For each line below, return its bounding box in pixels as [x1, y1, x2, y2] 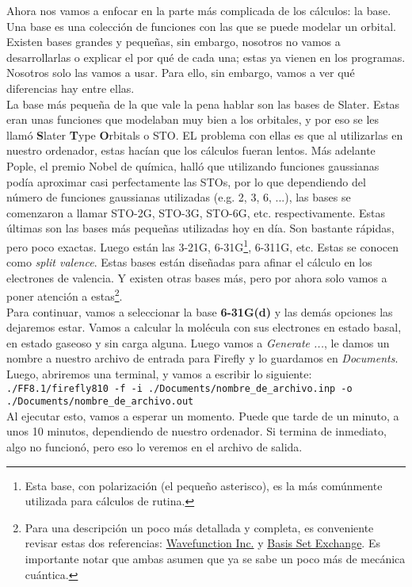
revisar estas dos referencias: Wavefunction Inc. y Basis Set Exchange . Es [25, 535, 380, 551]
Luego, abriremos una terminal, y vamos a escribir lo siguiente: [6, 365, 312, 382]
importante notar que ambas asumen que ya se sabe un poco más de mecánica [25, 551, 406, 567]
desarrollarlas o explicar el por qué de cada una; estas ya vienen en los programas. [6, 48, 406, 65]
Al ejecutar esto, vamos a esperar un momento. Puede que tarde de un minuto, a [6, 407, 399, 424]
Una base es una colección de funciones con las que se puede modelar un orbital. [6, 17, 396, 34]
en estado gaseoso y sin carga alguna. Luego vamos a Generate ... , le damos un [6, 334, 390, 351]
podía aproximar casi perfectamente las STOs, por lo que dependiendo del [6, 173, 366, 190]
